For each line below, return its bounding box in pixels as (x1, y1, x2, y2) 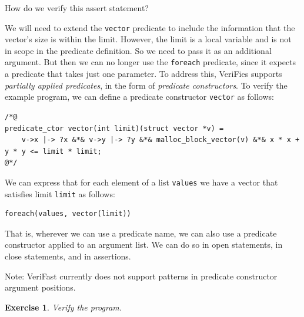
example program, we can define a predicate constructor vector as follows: (5, 90, 274, 103)
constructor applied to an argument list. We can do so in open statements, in (5, 238, 283, 251)
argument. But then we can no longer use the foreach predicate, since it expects (5, 56, 296, 68)
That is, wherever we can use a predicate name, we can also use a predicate (5, 227, 277, 239)
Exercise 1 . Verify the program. (5, 301, 122, 313)
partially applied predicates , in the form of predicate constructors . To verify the (5, 79, 288, 91)
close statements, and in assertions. (5, 250, 131, 262)
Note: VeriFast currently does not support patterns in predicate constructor (5, 269, 278, 282)
